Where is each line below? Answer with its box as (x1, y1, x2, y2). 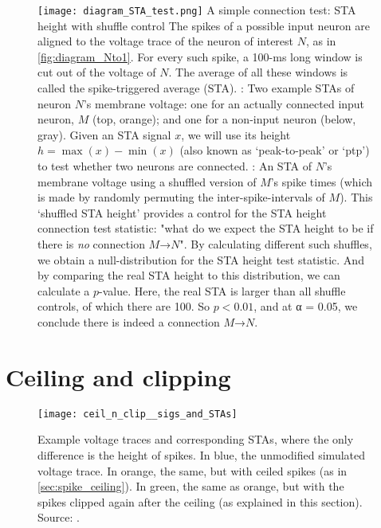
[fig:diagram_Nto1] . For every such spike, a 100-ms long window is (37, 48, 363, 65)
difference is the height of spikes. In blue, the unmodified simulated (37, 446, 366, 463)
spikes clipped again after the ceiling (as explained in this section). (37, 493, 363, 510)
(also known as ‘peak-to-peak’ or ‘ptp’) (179, 142, 370, 158)
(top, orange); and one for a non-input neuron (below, (92, 111, 356, 127)
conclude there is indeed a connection (37, 313, 220, 330)
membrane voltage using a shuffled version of (37, 173, 257, 190)
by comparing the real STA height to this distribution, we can (37, 267, 340, 284)
